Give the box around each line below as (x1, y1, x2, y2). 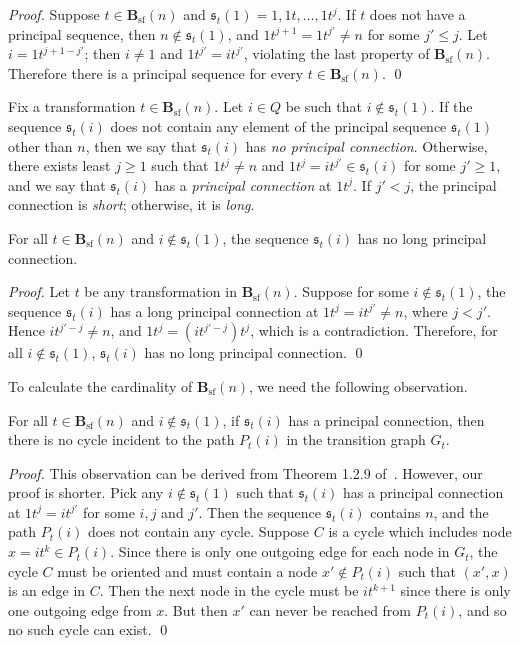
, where (403, 300, 448, 321)
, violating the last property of (243, 43, 430, 64)
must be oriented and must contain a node (57, 560, 318, 581)
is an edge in (8, 580, 86, 601)
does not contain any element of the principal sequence (110, 115, 447, 136)
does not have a (369, 4, 466, 24)
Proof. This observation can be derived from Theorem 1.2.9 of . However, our (8, 462, 483, 483)
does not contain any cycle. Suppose (87, 521, 310, 542)
